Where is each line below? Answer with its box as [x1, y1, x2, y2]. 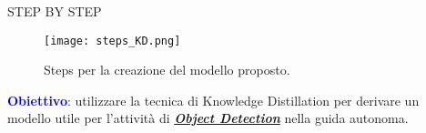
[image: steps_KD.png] [44, 34, 181, 47]
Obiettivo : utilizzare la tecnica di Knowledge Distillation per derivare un [7, 90, 420, 109]
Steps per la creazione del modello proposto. [44, 60, 290, 79]
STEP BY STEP [7, 2, 102, 20]
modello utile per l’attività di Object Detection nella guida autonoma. [7, 108, 409, 128]
